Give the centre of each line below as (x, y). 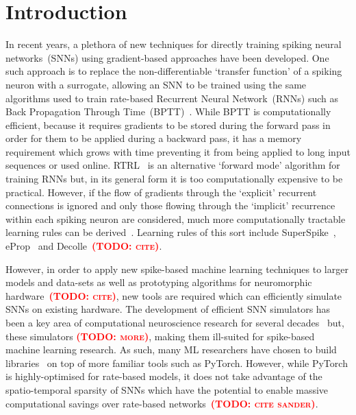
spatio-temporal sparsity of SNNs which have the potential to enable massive (167, 389)
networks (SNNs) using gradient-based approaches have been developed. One (167, 57)
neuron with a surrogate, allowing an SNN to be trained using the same (156, 84)
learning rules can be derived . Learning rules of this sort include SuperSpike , (171, 232)
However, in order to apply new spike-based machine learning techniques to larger (177, 269)
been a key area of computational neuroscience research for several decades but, (175, 322)
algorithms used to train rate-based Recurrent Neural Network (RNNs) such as (172, 98)
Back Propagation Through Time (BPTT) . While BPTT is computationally (168, 111)
